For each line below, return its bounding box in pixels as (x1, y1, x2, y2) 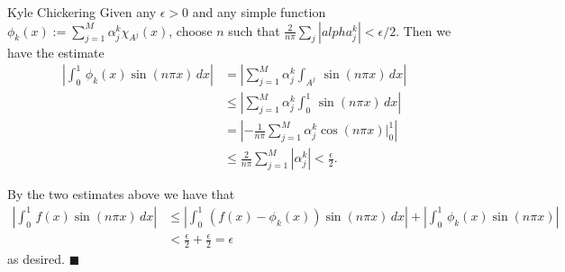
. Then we (396, 21, 451, 40)
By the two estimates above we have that (7, 185, 235, 204)
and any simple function (192, 3, 326, 21)
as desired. (7, 249, 65, 268)
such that (228, 21, 280, 40)
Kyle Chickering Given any (7, 3, 157, 21)
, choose (169, 21, 213, 40)
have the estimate (7, 42, 105, 61)
